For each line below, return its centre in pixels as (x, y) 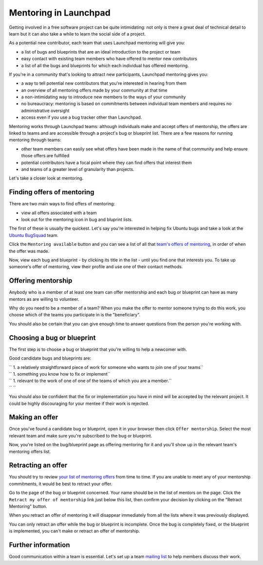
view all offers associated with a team (59, 213)
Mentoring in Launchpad (60, 13)
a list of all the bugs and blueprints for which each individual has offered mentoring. (105, 65)
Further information (39, 545)
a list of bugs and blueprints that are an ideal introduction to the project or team (101, 52)
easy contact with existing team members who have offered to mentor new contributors (109, 59)
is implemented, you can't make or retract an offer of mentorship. (75, 531)
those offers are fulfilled (45, 156)
